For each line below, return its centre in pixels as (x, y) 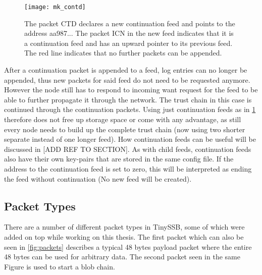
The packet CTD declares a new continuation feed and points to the (130, 23)
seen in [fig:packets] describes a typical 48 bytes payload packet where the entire (128, 246)
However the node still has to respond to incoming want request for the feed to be (131, 90)
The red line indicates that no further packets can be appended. (123, 53)
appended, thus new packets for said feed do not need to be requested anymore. (127, 79)
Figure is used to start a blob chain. (60, 266)
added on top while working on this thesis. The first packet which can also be (124, 236)
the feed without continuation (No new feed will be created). (98, 178)
